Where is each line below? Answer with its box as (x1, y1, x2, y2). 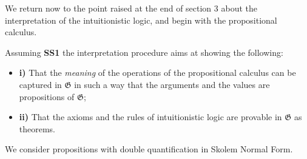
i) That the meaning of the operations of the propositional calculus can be (19, 66, 296, 79)
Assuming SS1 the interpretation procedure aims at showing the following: (5, 46, 283, 58)
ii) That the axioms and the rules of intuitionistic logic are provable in (19, 110, 282, 123)
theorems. (19, 122, 56, 135)
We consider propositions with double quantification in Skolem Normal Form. (5, 143, 293, 155)
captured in (19, 78, 62, 90)
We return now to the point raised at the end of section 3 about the (5, 2, 257, 14)
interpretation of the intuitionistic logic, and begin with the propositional (5, 13, 277, 26)
